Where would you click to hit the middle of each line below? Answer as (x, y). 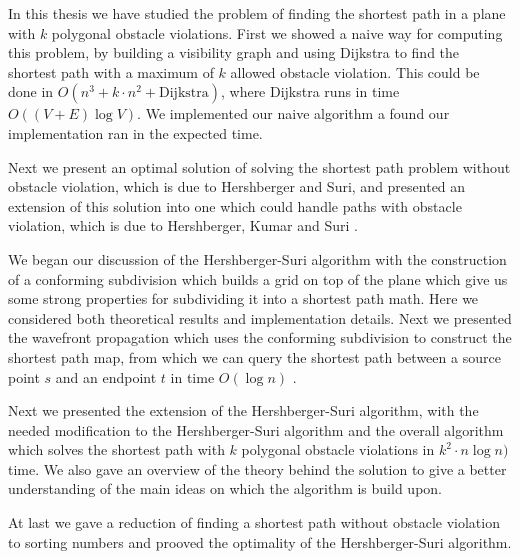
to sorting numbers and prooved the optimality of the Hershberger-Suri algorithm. (260, 541)
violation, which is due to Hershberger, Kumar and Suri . (183, 225)
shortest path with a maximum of (111, 71)
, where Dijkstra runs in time (310, 91)
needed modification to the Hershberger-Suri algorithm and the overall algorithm (256, 429)
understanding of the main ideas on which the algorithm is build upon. (225, 488)
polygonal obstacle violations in (338, 449)
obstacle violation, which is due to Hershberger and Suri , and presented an (237, 186)
